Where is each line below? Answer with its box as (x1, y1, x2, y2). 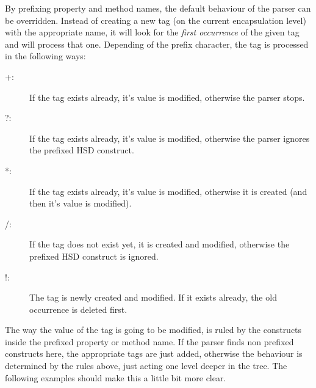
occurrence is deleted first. (29, 302, 127, 315)
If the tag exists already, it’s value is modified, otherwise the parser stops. (29, 90, 305, 103)
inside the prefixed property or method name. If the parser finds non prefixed (5, 335, 294, 348)
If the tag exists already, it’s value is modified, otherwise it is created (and (29, 185, 307, 197)
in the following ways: (5, 49, 86, 62)
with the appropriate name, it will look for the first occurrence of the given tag (5, 26, 300, 38)
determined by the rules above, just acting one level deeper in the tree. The (5, 359, 287, 372)
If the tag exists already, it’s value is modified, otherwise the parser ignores (29, 131, 310, 144)
